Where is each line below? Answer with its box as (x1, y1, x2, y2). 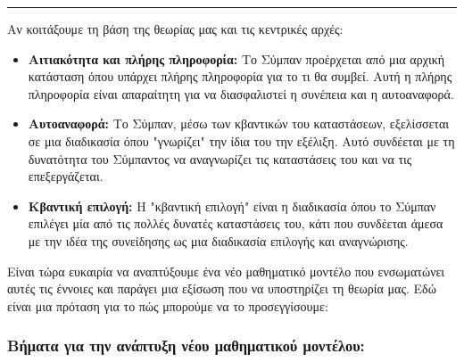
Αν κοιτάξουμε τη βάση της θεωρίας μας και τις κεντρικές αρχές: (7, 20, 344, 37)
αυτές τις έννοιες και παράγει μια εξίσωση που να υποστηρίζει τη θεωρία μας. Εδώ (7, 279, 436, 298)
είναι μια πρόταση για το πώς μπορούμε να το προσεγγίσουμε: (7, 296, 328, 315)
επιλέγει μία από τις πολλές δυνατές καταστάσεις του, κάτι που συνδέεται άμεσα (28, 214, 443, 233)
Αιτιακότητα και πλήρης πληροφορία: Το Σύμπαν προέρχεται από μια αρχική (28, 49, 445, 68)
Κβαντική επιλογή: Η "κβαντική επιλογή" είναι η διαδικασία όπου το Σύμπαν (28, 196, 436, 215)
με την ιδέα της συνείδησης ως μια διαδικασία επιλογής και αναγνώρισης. (28, 231, 409, 250)
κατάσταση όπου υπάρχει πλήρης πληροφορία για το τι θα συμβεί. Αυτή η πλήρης (28, 67, 452, 86)
